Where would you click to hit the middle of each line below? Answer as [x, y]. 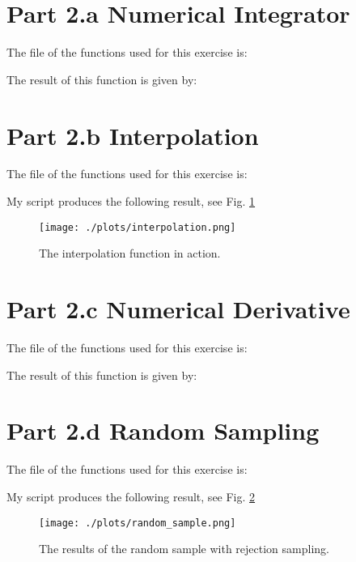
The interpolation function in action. [130, 253]
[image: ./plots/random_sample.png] [138, 523]
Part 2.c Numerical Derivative [178, 309]
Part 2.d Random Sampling [163, 430]
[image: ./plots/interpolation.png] [138, 227]
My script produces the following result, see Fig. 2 [131, 496]
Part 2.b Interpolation [133, 135]
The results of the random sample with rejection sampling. [184, 549]
